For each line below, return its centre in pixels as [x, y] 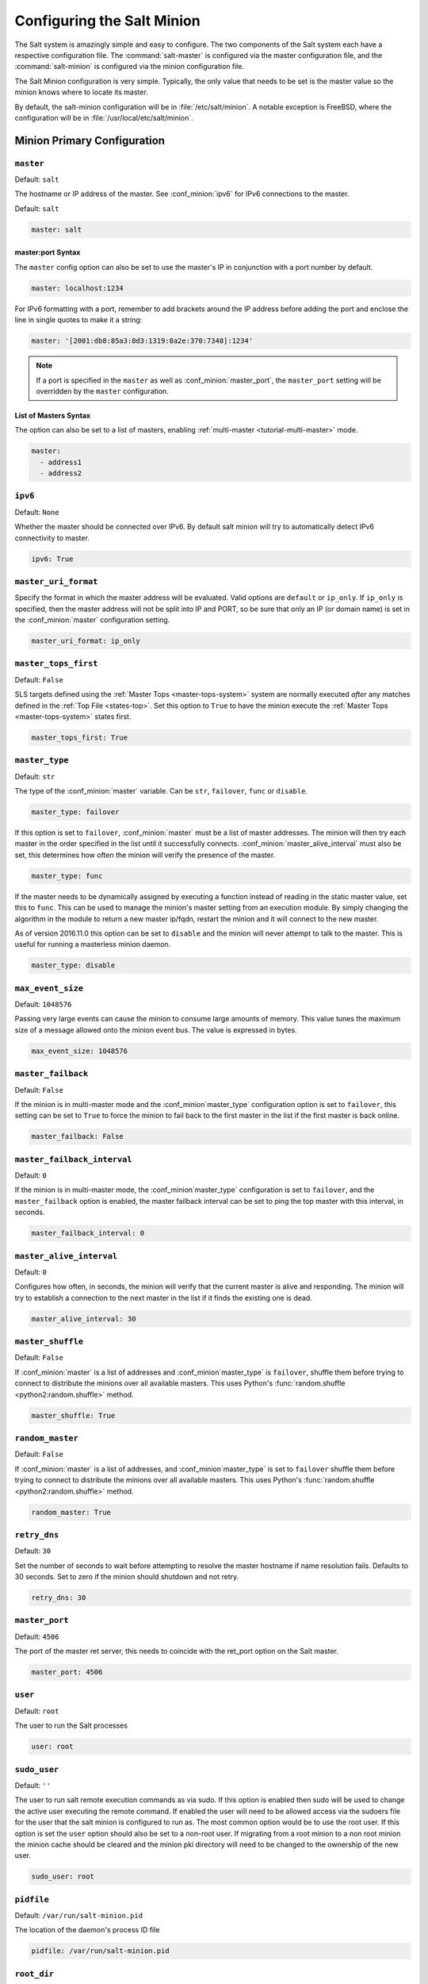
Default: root [37, 1711]
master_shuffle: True [73, 1415]
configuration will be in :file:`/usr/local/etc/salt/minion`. [104, 117]
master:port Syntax [48, 252]
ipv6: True [52, 559]
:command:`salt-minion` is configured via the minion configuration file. [130, 67]
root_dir [34, 1974]
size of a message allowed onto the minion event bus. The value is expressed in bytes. [156, 1030]
